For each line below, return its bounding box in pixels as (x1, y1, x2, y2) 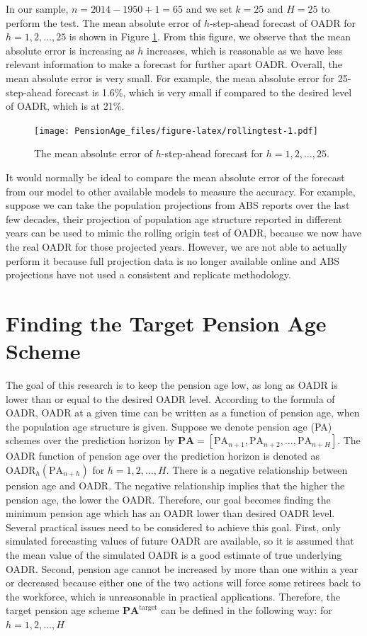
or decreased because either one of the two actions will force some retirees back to (6, 575, 361, 590)
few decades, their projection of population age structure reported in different (6, 211, 342, 226)
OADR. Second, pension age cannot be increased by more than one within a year (6, 561, 358, 576)
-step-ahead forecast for (161, 146, 264, 161)
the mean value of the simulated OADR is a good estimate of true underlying (6, 547, 342, 562)
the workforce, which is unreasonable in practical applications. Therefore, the (6, 589, 341, 603)
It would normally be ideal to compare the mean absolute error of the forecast (6, 170, 345, 184)
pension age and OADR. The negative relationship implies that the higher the (6, 478, 345, 493)
